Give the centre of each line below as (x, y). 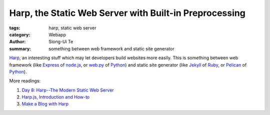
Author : (17, 42)
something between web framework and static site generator (111, 49)
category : (20, 34)
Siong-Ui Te (61, 42)
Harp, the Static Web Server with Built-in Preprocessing (127, 13)
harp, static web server (72, 28)
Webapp (57, 34)
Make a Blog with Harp (45, 104)
